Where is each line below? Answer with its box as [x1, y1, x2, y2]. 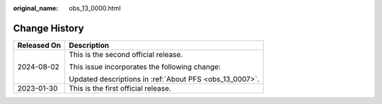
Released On [17, 40, 62, 50]
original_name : [13, 4, 59, 12]
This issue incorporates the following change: [69, 62, 221, 72]
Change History [13, 22, 84, 34]
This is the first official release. [69, 83, 171, 93]
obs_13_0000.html [69, 4, 121, 12]
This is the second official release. [69, 49, 183, 59]
